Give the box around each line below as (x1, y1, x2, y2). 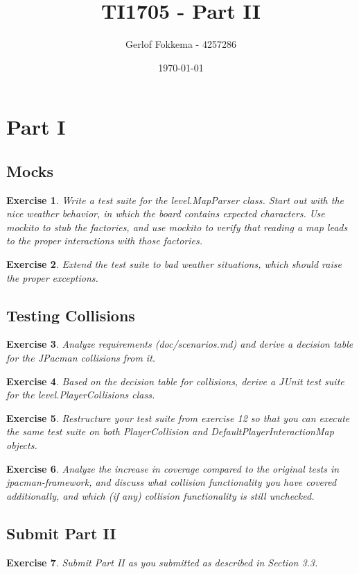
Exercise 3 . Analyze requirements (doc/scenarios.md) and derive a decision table (6, 337, 353, 351)
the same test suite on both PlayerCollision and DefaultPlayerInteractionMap (6, 424, 334, 439)
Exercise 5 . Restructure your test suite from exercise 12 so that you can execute (6, 410, 350, 425)
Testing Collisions (6, 304, 135, 326)
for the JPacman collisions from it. (6, 351, 156, 365)
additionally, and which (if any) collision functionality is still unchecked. (6, 488, 315, 503)
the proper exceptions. (6, 270, 98, 285)
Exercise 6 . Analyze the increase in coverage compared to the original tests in (6, 461, 340, 475)
